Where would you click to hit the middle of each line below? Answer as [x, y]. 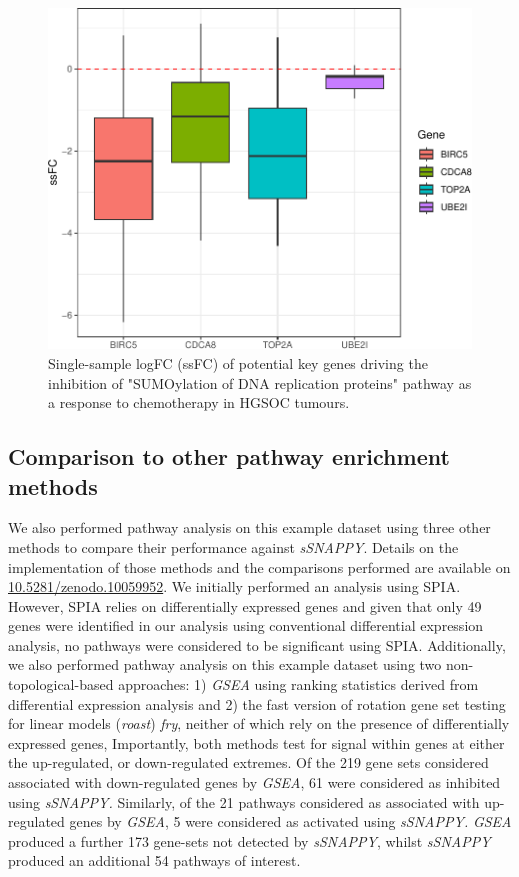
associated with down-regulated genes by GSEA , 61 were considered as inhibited [254, 782]
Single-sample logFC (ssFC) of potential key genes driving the [238, 362]
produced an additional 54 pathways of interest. [154, 860]
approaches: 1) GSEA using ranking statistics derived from [298, 684]
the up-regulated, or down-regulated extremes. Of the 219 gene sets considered [248, 762]
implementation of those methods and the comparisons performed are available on [259, 566]
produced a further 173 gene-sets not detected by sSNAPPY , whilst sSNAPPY [249, 840]
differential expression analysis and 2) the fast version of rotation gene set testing [257, 703]
